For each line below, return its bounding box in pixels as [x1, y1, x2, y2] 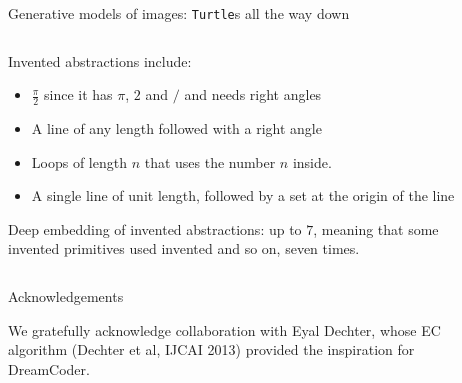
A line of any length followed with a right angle [31, 118, 322, 139]
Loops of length [31, 151, 127, 172]
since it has [44, 84, 113, 105]
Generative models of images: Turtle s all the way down [8, 3, 350, 23]
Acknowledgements [8, 286, 124, 307]
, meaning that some [313, 218, 439, 239]
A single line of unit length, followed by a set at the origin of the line [31, 185, 455, 206]
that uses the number [144, 151, 276, 172]
